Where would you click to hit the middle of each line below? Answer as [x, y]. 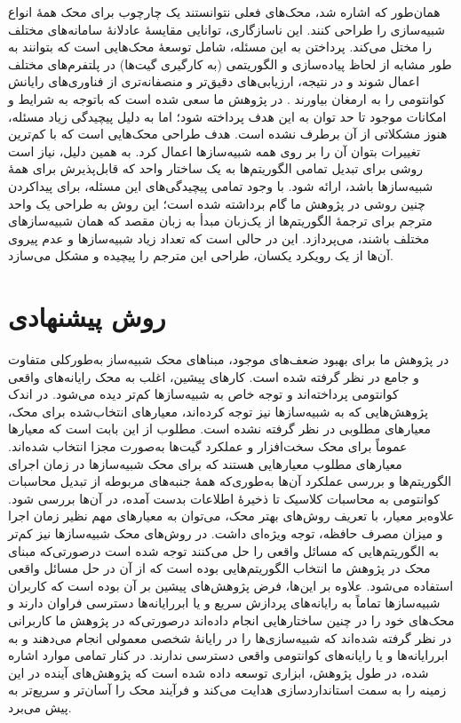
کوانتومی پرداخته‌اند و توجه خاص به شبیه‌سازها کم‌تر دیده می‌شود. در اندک [203, 394]
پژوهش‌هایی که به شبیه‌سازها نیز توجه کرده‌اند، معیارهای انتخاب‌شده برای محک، [218, 411]
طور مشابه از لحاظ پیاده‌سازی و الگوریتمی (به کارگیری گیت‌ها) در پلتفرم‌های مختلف [230, 64]
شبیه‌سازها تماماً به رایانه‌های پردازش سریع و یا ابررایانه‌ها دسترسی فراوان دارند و [224, 603]
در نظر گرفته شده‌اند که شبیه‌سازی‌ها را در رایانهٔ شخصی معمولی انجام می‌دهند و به [230, 637]
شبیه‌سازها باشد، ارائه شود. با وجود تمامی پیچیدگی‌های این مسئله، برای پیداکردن [221, 185]
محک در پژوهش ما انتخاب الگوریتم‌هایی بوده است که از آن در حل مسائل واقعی [219, 568]
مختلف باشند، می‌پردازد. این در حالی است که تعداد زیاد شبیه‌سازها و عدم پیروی [219, 238]
